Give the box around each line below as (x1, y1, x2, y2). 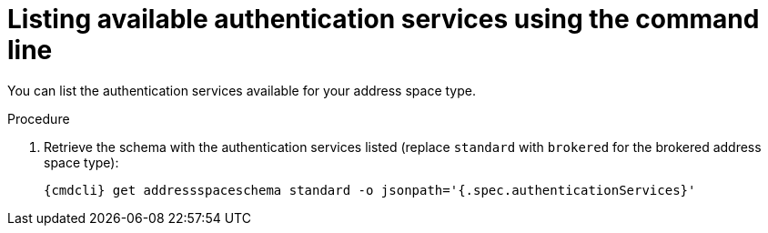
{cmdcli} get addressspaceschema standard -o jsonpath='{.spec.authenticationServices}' (44, 182, 696, 198)
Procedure (7, 110, 70, 127)
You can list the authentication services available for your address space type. (7, 82, 476, 98)
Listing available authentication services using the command (7, 4, 760, 35)
